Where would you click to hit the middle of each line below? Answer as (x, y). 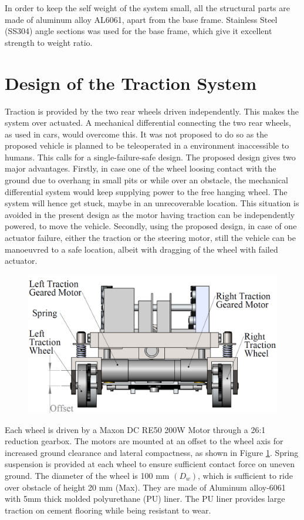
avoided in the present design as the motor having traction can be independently (150, 214)
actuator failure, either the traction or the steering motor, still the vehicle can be (150, 238)
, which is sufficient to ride (245, 475)
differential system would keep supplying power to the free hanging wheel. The (146, 191)
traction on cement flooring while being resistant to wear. (108, 510)
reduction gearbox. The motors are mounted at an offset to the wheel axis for (144, 441)
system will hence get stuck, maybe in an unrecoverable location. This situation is (152, 203)
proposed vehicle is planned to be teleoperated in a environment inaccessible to (147, 145)
